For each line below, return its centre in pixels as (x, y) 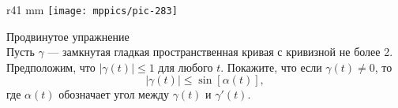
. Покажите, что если (271, 67)
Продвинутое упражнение (68, 36)
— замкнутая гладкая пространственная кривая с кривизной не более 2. (220, 52)
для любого (186, 67)
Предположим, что (51, 67)
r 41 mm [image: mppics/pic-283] (92, 9)
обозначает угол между (114, 94)
